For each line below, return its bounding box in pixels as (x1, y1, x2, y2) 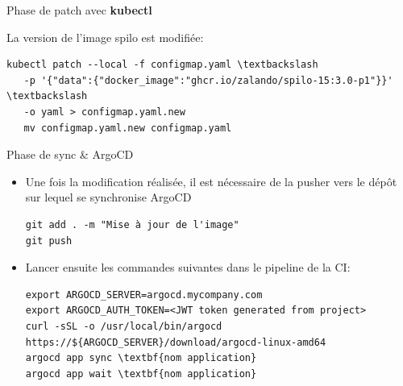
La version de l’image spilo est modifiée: (6, 28, 204, 45)
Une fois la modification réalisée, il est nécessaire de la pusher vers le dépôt (25, 172, 397, 189)
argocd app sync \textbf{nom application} (25, 352, 257, 364)
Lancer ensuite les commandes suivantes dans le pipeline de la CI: (25, 259, 351, 276)
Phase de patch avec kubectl (6, 2, 152, 18)
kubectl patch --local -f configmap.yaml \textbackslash (6, 59, 318, 71)
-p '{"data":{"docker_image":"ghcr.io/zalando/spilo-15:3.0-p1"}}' (23, 74, 393, 86)
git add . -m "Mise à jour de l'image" (25, 218, 239, 230)
